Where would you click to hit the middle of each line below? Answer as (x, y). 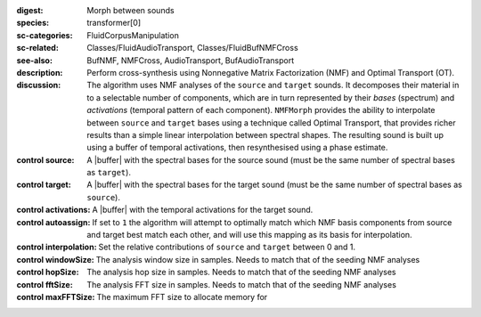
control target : (44, 185)
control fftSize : (45, 284)
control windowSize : (55, 259)
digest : (30, 10)
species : (33, 23)
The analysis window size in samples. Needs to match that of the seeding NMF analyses (258, 259)
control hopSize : (48, 272)
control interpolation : (57, 247)
